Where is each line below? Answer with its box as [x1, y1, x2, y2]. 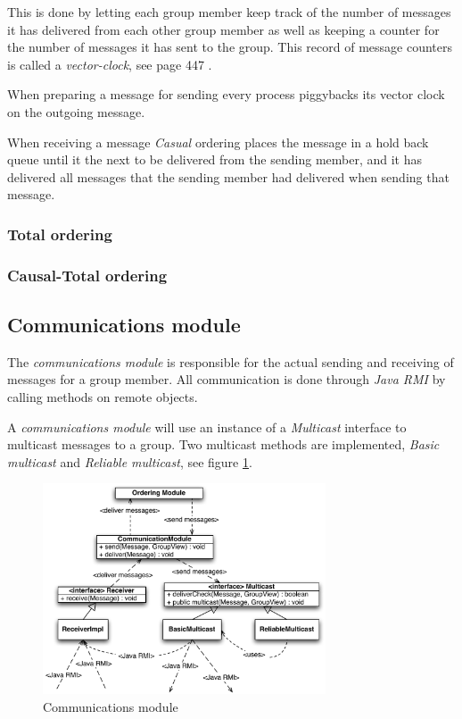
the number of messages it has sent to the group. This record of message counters [7, 38, 452, 56]
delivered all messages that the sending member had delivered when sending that [7, 167, 450, 186]
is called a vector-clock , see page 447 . [7, 54, 212, 73]
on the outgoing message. [7, 102, 145, 121]
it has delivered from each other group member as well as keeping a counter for [7, 20, 440, 38]
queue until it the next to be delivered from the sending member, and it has [7, 150, 422, 169]
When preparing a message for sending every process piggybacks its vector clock [7, 85, 445, 104]
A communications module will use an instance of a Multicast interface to [7, 417, 407, 436]
